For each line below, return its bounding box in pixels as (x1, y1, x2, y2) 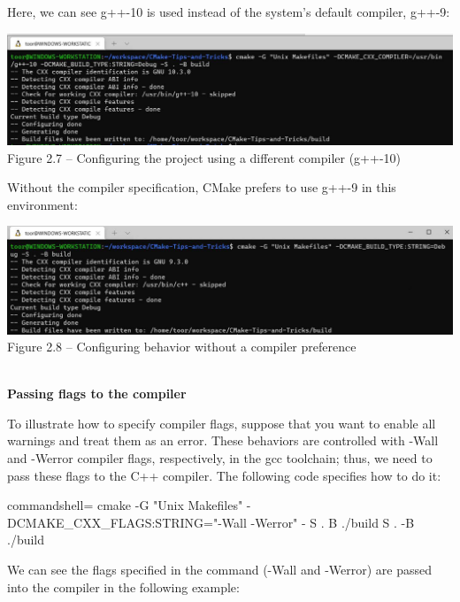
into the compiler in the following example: (7, 577, 240, 596)
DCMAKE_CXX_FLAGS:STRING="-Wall (7, 513, 247, 531)
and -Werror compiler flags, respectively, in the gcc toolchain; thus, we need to (7, 449, 433, 467)
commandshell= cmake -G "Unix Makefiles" (7, 496, 243, 514)
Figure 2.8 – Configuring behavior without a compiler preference (7, 337, 356, 356)
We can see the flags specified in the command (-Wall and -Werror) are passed (7, 560, 433, 579)
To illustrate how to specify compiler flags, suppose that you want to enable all (7, 413, 436, 432)
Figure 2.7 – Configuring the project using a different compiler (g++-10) (7, 148, 401, 166)
